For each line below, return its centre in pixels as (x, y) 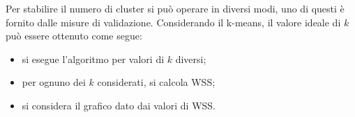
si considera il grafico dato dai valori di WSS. (119, 105)
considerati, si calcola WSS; (156, 82)
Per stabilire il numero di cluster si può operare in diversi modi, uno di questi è (175, 8)
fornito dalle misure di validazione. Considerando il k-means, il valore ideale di (173, 22)
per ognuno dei (54, 82)
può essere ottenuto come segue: (74, 36)
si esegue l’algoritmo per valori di (93, 58)
